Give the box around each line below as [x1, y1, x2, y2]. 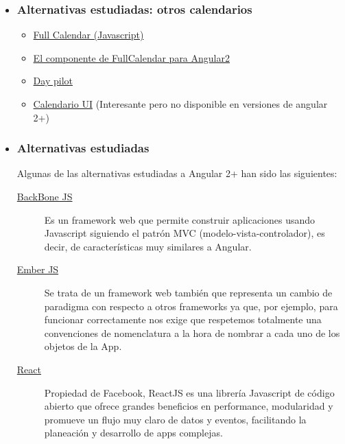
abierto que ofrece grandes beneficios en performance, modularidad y [44, 399, 333, 413]
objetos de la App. [44, 339, 122, 353]
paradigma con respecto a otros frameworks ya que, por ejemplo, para [44, 299, 338, 313]
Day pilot [33, 73, 73, 88]
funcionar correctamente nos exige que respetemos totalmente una [44, 312, 322, 327]
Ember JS [16, 262, 59, 277]
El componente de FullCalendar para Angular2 [33, 50, 230, 65]
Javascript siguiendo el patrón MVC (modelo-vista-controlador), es [44, 226, 325, 240]
